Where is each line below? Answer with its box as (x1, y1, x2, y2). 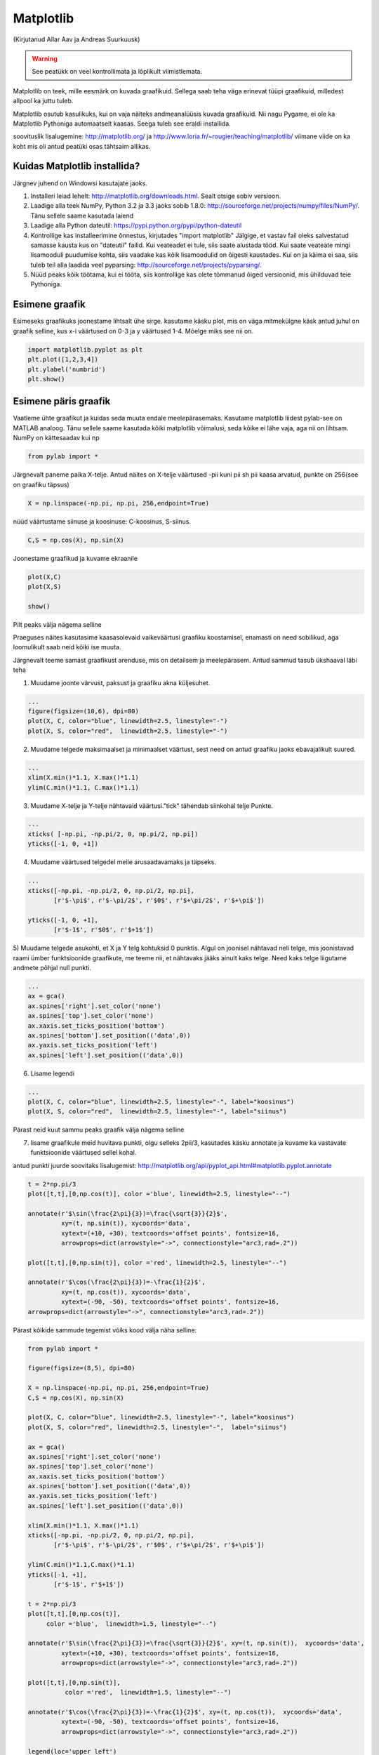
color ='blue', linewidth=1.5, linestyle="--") (46, 1620, 217, 1628)
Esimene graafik (13, 298, 86, 310)
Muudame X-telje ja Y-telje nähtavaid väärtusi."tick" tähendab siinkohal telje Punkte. (30, 801, 274, 810)
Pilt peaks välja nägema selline (13, 620, 102, 628)
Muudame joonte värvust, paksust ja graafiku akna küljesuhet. (30, 678, 211, 687)
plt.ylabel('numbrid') (27, 365, 106, 373)
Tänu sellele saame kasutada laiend (30, 211, 134, 220)
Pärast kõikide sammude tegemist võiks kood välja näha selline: (13, 1325, 197, 1334)
